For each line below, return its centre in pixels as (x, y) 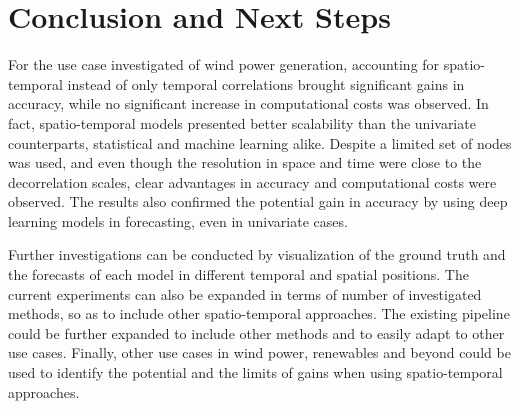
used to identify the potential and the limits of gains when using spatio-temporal (255, 372)
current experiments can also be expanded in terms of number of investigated (245, 293)
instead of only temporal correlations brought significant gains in (266, 83)
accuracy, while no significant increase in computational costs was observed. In (248, 103)
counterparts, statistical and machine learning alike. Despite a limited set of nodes (260, 142)
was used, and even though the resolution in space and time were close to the (245, 162)
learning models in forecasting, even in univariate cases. (178, 220)
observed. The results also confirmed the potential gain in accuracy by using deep (258, 201)
